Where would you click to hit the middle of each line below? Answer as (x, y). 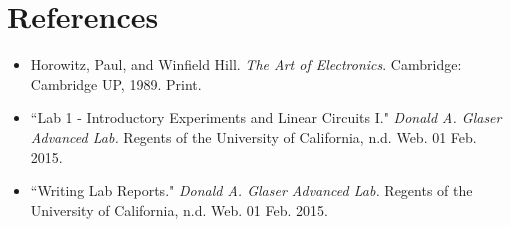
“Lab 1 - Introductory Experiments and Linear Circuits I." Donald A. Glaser (266, 117)
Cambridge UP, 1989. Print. (116, 83)
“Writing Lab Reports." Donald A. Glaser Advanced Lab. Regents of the (251, 190)
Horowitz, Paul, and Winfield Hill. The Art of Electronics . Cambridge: (246, 64)
